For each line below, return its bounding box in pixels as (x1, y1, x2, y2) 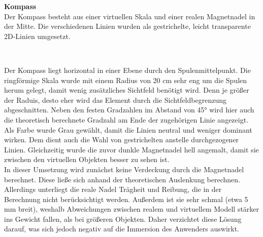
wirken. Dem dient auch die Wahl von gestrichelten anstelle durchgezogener (4, 134, 239, 145)
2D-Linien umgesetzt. (4, 30, 71, 41)
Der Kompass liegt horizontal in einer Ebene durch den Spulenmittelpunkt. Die (4, 64, 251, 75)
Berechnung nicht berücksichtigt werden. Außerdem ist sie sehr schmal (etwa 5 (4, 193, 248, 204)
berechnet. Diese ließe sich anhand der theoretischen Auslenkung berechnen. (4, 174, 240, 184)
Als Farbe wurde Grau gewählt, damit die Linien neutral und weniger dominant (4, 124, 252, 135)
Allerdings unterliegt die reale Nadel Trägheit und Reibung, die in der (4, 184, 222, 194)
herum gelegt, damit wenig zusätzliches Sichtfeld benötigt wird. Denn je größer (4, 85, 249, 95)
